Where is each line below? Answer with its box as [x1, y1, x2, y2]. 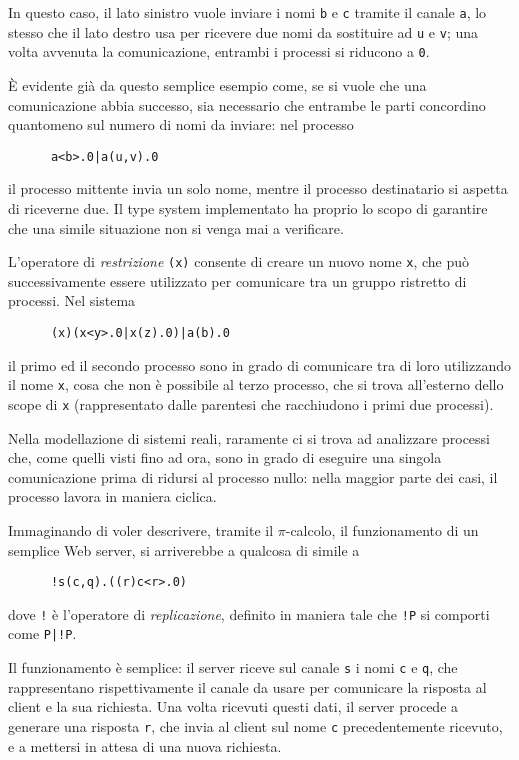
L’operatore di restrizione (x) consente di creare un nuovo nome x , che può [8, 251, 470, 272]
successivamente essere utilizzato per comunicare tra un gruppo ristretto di [8, 270, 467, 291]
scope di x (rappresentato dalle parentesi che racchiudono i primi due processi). [8, 393, 494, 414]
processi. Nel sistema [8, 290, 136, 311]
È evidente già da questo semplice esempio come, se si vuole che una [8, 74, 427, 95]
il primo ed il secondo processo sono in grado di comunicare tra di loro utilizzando [8, 354, 511, 375]
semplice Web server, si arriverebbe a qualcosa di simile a [8, 539, 360, 560]
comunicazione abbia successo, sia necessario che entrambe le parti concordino [8, 94, 486, 115]
